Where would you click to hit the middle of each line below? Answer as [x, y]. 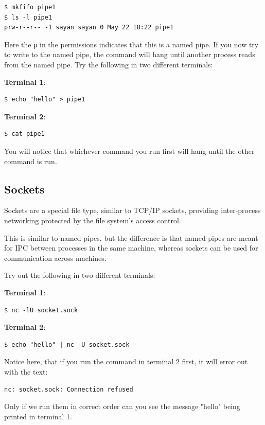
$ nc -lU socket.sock [41, 310]
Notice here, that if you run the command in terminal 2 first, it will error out [126, 361]
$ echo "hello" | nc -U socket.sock [67, 344]
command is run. [31, 161]
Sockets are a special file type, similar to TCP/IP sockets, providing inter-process [132, 210]
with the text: [26, 371]
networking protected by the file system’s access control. [93, 220]
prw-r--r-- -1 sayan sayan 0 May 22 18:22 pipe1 [89, 28]
